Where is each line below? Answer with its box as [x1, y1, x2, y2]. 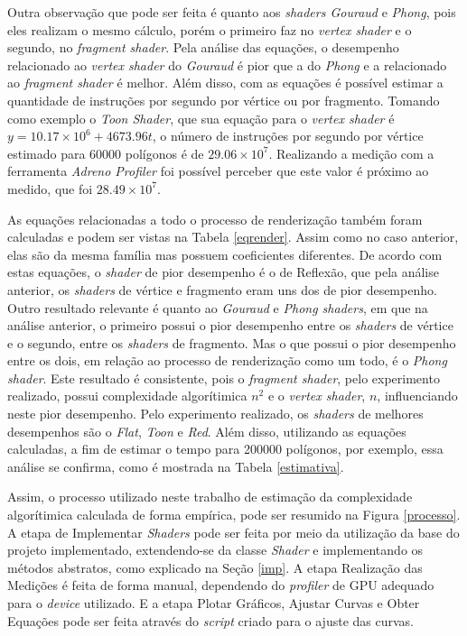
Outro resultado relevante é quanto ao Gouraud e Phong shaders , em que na [7, 298, 428, 317]
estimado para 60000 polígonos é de [7, 143, 204, 162]
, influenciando [377, 386, 458, 405]
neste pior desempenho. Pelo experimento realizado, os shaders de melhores [7, 404, 424, 423]
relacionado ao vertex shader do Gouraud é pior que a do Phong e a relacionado [7, 55, 447, 74]
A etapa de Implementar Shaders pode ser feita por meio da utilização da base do [7, 522, 460, 541]
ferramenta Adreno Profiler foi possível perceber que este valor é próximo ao [7, 161, 429, 180]
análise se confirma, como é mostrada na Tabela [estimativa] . [7, 456, 344, 475]
